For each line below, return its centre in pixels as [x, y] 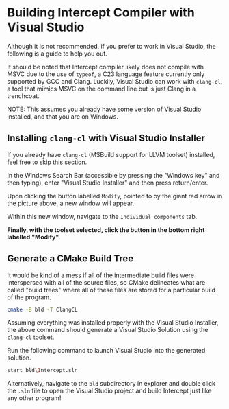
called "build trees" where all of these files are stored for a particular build [111, 290]
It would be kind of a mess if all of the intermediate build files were [101, 275]
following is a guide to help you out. [57, 54]
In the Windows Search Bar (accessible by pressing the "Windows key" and [113, 175]
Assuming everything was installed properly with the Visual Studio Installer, [113, 323]
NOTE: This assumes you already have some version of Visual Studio [104, 109]
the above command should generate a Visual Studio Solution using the [108, 330]
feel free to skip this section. [47, 162]
